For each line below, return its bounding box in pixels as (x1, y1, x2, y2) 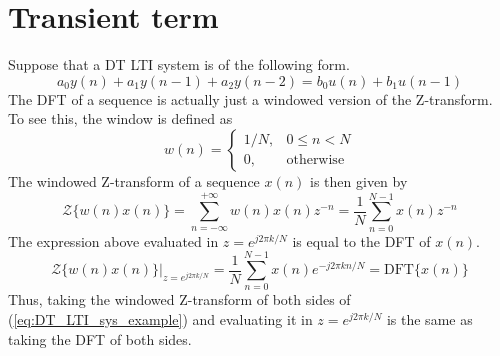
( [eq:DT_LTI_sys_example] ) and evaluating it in (8, 308, 313, 329)
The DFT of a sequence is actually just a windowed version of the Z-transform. (8, 88, 493, 109)
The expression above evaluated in (8, 230, 219, 251)
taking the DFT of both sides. (8, 328, 192, 349)
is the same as (386, 308, 473, 329)
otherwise (286, 153, 345, 168)
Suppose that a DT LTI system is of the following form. (8, 54, 350, 75)
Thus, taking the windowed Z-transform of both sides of (8, 289, 351, 310)
